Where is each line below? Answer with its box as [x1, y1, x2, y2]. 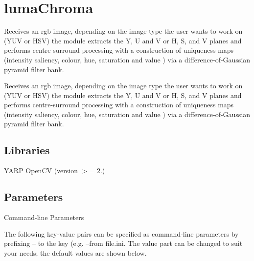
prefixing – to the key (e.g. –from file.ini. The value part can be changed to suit [4, 238, 243, 248]
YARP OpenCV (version [4, 165, 78, 176]
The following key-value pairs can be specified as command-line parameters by [4, 228, 239, 239]
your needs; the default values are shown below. [4, 247, 147, 258]
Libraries [4, 142, 50, 158]
